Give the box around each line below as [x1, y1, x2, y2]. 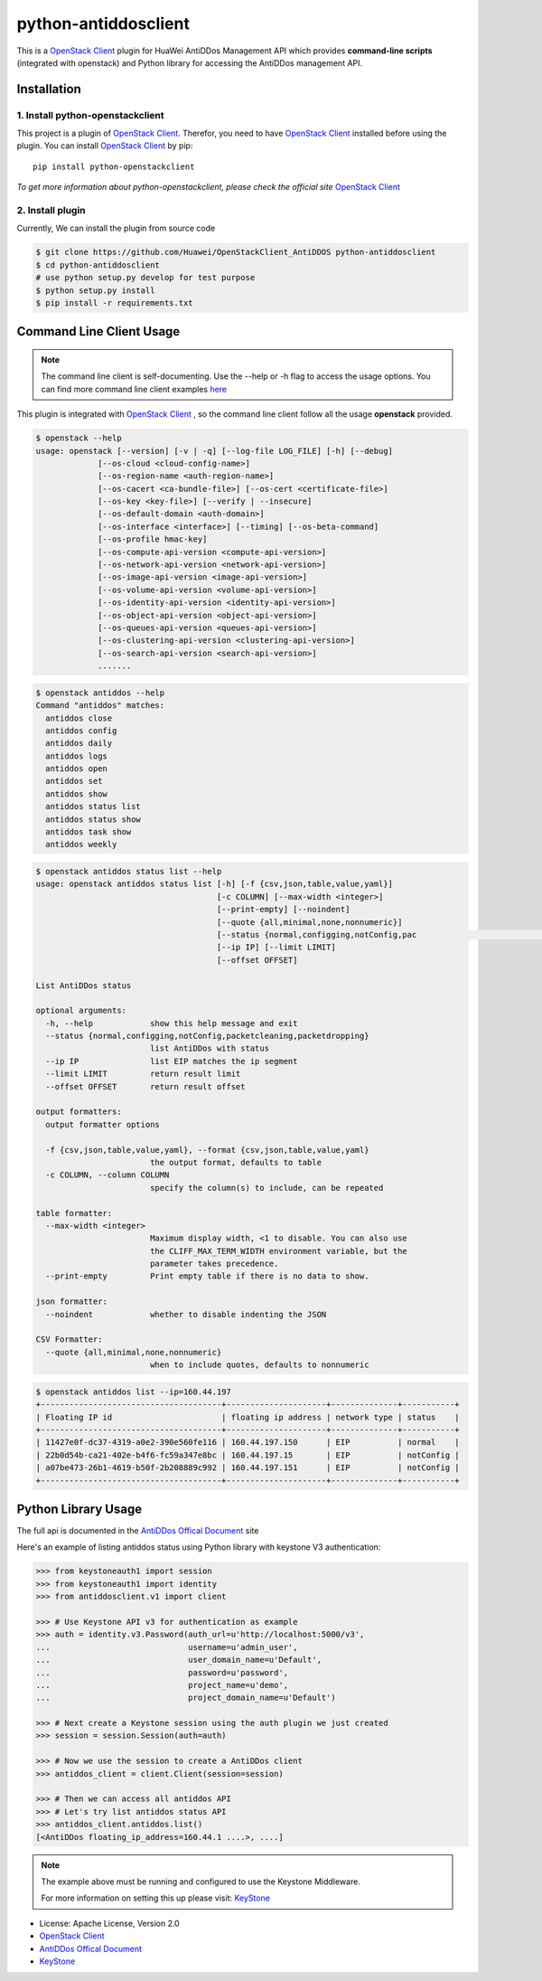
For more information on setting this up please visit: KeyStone [41, 1892, 271, 1903]
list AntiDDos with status [149, 1043, 270, 1053]
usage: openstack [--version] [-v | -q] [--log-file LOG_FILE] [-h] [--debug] [35, 446, 393, 456]
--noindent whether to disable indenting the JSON [45, 1309, 327, 1319]
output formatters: [35, 1107, 122, 1117]
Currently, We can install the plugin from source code [16, 222, 216, 234]
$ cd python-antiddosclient [35, 259, 160, 270]
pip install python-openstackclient [33, 161, 195, 172]
